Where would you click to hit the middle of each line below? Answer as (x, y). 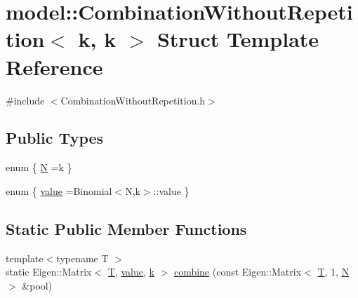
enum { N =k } (39, 167)
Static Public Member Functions (126, 228)
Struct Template (238, 39)
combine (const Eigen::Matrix (238, 272)
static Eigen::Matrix (49, 272)
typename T (82, 258)
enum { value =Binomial (59, 190)
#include (25, 100)
